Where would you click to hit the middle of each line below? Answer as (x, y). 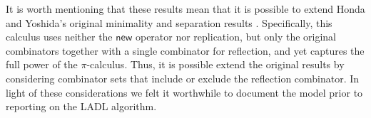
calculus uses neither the (59, 37)
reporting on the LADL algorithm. (81, 106)
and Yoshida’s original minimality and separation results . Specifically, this (169, 22)
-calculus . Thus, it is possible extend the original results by (215, 64)
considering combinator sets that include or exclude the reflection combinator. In (183, 78)
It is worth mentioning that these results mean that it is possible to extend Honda (185, 9)
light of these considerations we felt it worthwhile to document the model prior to (184, 92)
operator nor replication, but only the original (235, 37)
